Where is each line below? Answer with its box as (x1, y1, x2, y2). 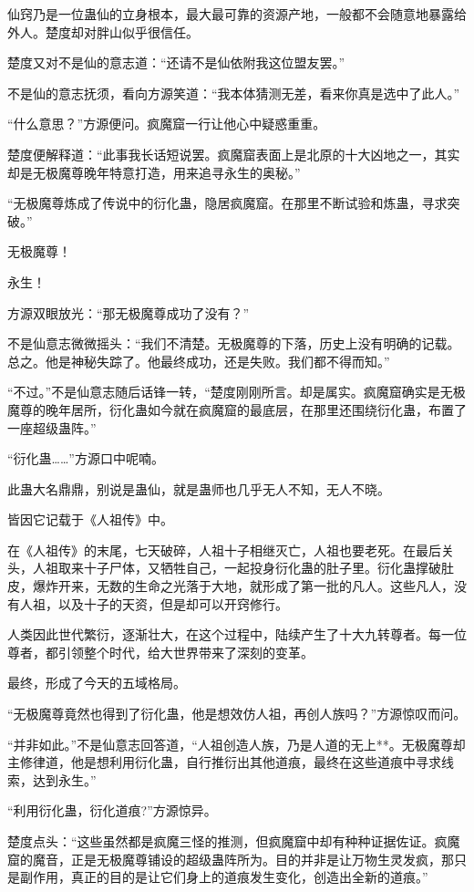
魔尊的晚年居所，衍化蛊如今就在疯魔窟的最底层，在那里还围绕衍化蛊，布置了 (7, 399, 467, 419)
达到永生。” (32, 770, 97, 789)
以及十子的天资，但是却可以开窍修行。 (57, 594, 288, 613)
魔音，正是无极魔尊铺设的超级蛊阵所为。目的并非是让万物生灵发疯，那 (32, 849, 454, 868)
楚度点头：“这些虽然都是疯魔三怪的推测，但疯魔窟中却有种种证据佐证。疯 (7, 832, 448, 850)
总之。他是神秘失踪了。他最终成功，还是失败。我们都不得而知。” (7, 351, 390, 370)
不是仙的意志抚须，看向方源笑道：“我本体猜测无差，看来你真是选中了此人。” (7, 83, 460, 102)
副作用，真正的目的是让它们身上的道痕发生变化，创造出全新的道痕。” (19, 867, 428, 887)
